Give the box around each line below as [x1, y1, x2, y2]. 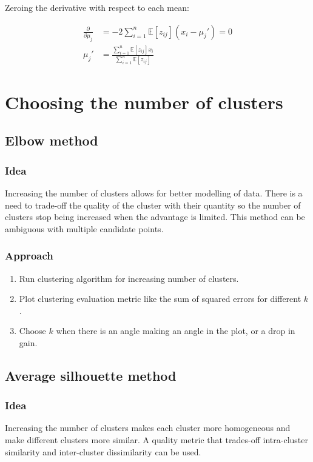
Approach [5, 248, 53, 263]
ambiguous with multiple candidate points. [5, 222, 164, 235]
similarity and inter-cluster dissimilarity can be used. [5, 445, 201, 458]
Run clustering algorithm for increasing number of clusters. [19, 272, 239, 284]
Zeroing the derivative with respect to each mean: [5, 1, 189, 13]
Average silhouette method [5, 366, 177, 384]
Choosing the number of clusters [5, 89, 283, 114]
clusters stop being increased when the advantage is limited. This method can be [5, 210, 305, 223]
